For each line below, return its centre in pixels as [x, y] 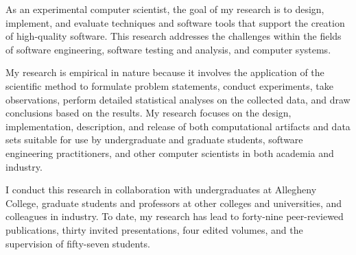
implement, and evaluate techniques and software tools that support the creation [175, 22]
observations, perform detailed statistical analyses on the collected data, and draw [178, 99]
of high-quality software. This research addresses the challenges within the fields [174, 36]
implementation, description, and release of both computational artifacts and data [178, 126]
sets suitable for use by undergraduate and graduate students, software [154, 139]
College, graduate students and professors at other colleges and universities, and [174, 203]
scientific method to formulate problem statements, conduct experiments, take [169, 85]
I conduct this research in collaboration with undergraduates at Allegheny [161, 190]
